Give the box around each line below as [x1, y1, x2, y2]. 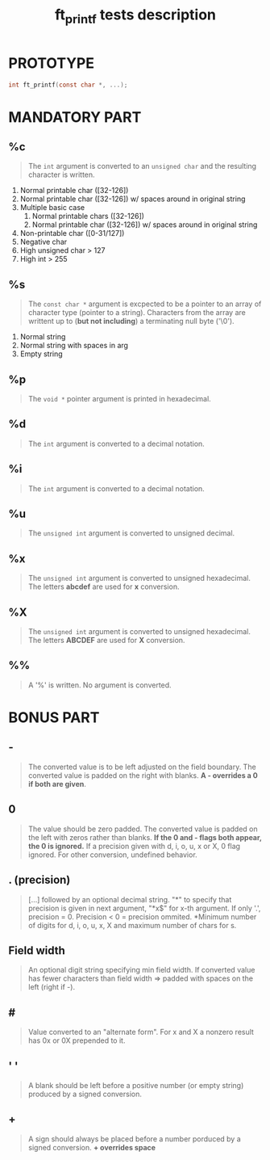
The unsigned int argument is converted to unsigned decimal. [27, 528, 235, 538]
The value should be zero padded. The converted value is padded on [27, 824, 258, 834]
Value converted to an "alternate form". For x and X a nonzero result [27, 1028, 254, 1037]
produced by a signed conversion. [27, 1089, 143, 1099]
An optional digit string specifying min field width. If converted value [27, 965, 255, 975]
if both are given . [27, 779, 87, 788]
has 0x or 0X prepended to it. [27, 1036, 126, 1045]
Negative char [19, 237, 68, 247]
